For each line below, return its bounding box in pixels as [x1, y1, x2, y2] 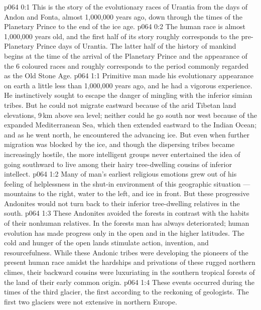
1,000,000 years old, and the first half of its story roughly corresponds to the [4, 31, 239, 41]
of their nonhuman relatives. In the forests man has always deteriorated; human [4, 218, 249, 228]
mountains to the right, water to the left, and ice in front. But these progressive [4, 188, 249, 199]
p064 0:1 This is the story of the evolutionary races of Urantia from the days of [4, 2, 248, 12]
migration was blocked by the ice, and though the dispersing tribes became [4, 139, 235, 149]
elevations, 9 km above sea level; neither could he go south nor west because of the [4, 109, 257, 120]
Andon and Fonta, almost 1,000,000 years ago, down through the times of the [4, 11, 242, 22]
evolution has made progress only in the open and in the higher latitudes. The [4, 227, 244, 238]
